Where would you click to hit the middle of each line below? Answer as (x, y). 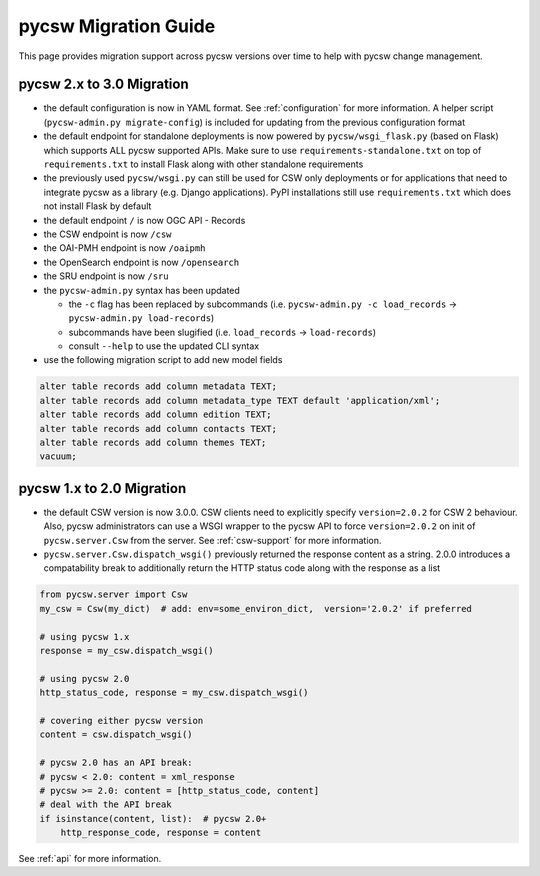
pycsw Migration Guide (117, 26)
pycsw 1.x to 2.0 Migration (102, 488)
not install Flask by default (97, 206)
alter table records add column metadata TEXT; (158, 386)
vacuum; (58, 456)
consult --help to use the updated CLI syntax (164, 346)
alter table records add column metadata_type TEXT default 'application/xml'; (240, 400)
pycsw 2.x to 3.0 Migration (103, 84)
